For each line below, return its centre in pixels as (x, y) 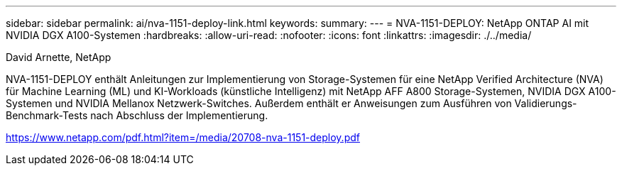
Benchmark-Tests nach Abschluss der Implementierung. (137, 115)
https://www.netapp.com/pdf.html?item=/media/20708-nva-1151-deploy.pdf (183, 137)
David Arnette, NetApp (59, 57)
